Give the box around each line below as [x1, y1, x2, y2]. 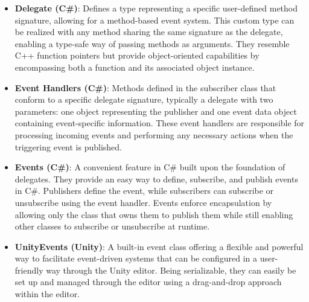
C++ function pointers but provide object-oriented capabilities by [14, 49, 260, 62]
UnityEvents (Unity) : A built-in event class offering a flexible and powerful [14, 240, 304, 252]
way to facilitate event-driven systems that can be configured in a [14, 252, 258, 265]
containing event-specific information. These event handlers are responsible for [14, 117, 305, 129]
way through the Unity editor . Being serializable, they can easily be [46, 263, 296, 276]
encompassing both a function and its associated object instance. [14, 60, 255, 73]
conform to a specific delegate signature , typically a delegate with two [14, 93, 273, 106]
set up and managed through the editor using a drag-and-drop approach [14, 275, 282, 288]
